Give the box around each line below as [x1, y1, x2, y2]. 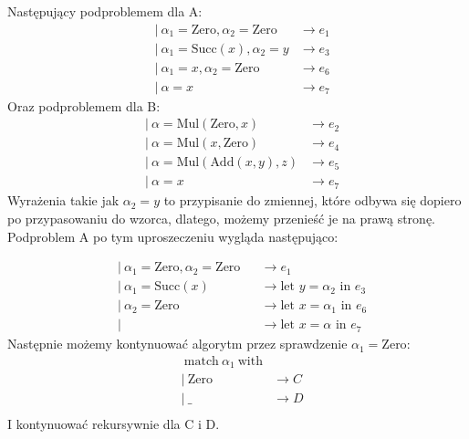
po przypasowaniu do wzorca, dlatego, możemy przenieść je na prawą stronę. [7, 209, 435, 228]
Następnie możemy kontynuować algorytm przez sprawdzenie [7, 334, 348, 353]
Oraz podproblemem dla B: [7, 96, 161, 115]
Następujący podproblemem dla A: [7, 2, 203, 20]
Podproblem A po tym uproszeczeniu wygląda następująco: [7, 226, 339, 246]
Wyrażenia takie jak [7, 191, 120, 210]
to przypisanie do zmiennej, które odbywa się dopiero [163, 191, 462, 210]
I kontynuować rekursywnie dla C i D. [7, 413, 220, 433]
